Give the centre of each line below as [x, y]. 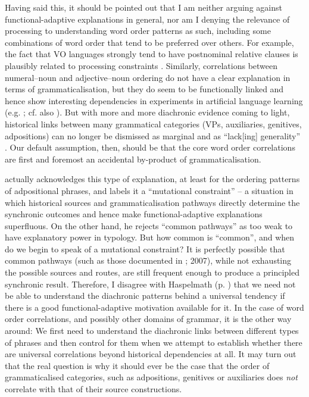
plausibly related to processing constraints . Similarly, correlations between [141, 65]
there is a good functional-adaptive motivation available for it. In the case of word [154, 307]
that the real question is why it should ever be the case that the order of [137, 365]
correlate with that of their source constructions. [93, 389]
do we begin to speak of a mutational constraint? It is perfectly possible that [145, 248]
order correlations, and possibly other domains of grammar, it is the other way [148, 319]
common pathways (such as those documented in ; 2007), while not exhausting [148, 260]
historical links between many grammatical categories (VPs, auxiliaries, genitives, [153, 124]
